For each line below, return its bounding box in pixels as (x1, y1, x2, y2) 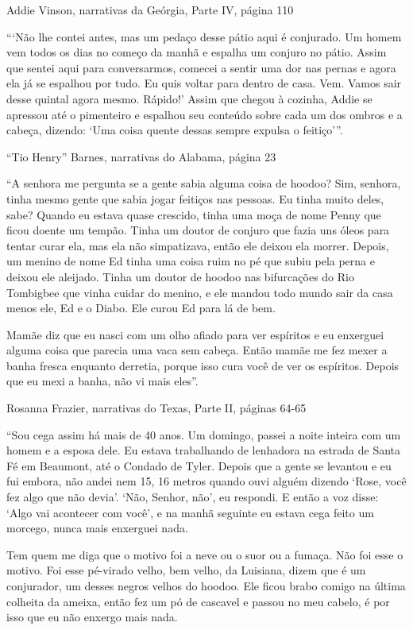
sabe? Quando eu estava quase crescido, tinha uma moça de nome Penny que (6, 206, 381, 222)
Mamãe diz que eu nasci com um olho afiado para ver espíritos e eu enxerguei (6, 326, 384, 342)
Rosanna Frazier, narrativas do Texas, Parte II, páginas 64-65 (6, 400, 307, 416)
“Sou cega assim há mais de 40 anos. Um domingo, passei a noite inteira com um (6, 426, 401, 443)
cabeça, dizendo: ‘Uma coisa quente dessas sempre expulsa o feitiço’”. (6, 122, 343, 138)
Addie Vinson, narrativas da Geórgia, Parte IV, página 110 (6, 2, 294, 17)
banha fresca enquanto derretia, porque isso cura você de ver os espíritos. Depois (6, 357, 399, 373)
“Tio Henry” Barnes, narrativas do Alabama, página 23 (6, 148, 276, 164)
